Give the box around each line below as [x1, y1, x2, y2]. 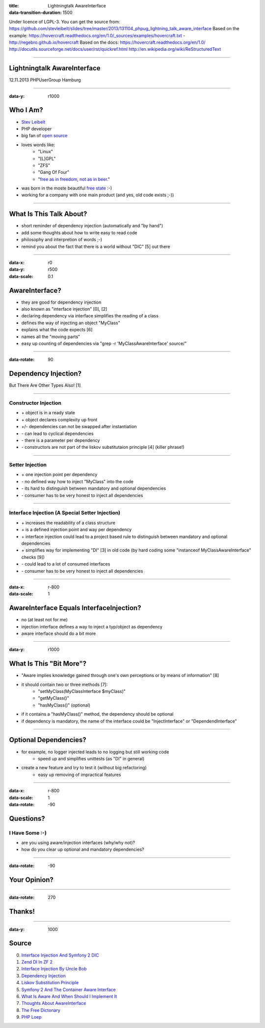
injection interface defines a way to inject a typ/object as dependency [21, 623, 163, 629]
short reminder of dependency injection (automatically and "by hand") [21, 223, 163, 229]
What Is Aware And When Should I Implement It [21, 993, 117, 999]
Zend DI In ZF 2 [21, 959, 53, 965]
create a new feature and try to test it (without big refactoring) [21, 765, 147, 771]
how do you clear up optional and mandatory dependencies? [21, 846, 144, 852]
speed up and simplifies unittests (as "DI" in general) [38, 755, 145, 761]
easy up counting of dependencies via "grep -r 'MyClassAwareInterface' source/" [21, 340, 187, 346]
